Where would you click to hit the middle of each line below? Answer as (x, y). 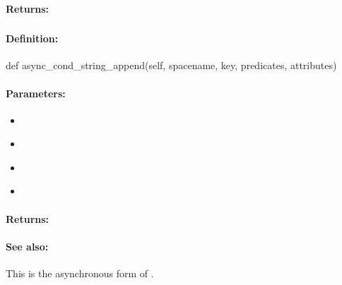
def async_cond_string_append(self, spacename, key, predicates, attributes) (171, 65)
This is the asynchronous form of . (80, 273)
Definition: (32, 38)
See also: (27, 246)
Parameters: (36, 93)
